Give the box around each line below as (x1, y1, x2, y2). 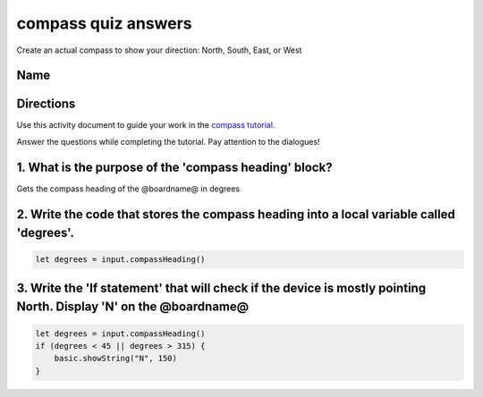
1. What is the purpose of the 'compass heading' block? (16, 159, 333, 174)
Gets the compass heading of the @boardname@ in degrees (16, 183, 241, 194)
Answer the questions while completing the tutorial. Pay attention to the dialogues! (16, 136, 321, 147)
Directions (16, 97, 76, 112)
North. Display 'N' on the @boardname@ (16, 300, 250, 315)
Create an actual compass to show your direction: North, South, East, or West (16, 45, 302, 55)
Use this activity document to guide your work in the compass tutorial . (16, 120, 275, 131)
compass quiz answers (16, 13, 192, 33)
